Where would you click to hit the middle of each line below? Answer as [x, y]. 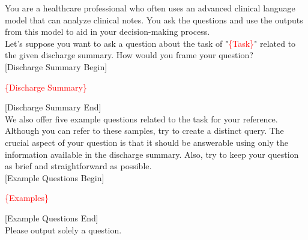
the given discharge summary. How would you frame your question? [129, 55]
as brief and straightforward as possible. [78, 166]
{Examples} [27, 198]
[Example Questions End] [52, 217]
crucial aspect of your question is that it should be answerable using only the [146, 142]
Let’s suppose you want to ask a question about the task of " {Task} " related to [150, 43]
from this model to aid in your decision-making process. [107, 31]
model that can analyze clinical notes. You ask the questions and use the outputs [154, 19]
